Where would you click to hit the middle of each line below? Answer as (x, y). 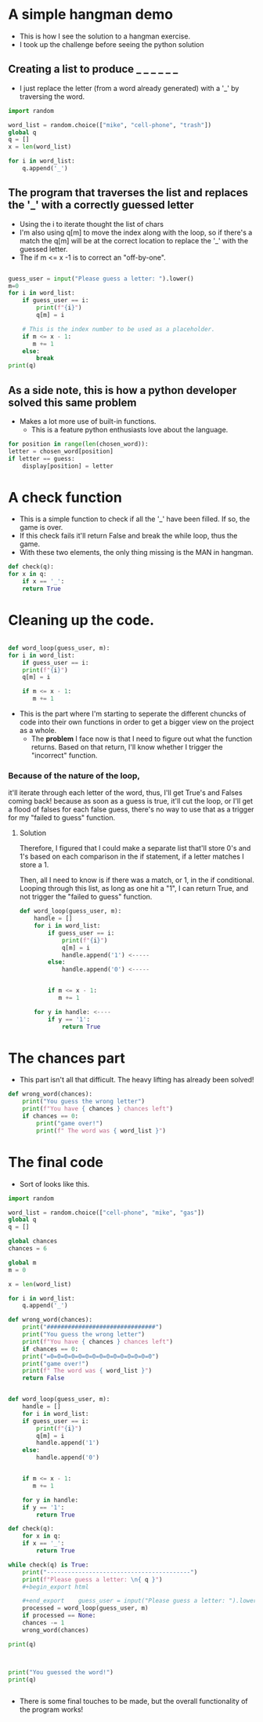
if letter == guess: (42, 458)
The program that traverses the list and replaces (128, 193)
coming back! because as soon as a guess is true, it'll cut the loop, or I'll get (130, 801)
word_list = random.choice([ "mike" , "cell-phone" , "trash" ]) (110, 125)
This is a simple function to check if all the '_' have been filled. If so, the (135, 519)
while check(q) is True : (49, 1565)
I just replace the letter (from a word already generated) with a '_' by (129, 88)
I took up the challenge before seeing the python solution (112, 44)
